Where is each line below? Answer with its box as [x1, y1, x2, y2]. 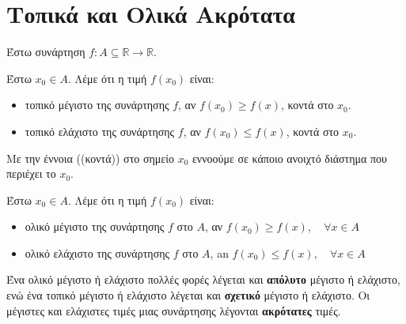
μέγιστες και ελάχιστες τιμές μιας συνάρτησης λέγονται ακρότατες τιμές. [6, 302, 341, 318]
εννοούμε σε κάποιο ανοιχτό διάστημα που [192, 149, 387, 166]
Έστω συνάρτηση [6, 43, 85, 60]
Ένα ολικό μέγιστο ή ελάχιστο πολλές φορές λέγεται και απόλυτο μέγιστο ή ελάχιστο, [6, 271, 400, 288]
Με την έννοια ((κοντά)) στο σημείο [6, 149, 174, 166]
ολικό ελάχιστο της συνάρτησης [25, 244, 170, 261]
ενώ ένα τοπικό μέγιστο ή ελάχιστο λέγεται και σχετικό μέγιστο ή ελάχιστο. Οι [6, 287, 370, 303]
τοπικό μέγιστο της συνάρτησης [25, 96, 169, 113]
